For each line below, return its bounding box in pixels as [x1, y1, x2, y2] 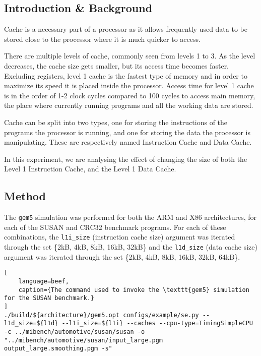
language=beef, [18, 277, 69, 285]
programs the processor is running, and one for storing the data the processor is [4, 127, 251, 137]
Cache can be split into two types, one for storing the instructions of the [4, 116, 228, 127]
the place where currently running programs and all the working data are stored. [4, 100, 253, 110]
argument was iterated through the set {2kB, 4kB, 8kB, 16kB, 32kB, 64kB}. [4, 251, 240, 262]
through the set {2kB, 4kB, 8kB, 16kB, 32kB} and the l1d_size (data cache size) [4, 242, 257, 252]
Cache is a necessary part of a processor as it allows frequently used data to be [4, 24, 247, 34]
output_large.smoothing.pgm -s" [4, 345, 112, 352]
